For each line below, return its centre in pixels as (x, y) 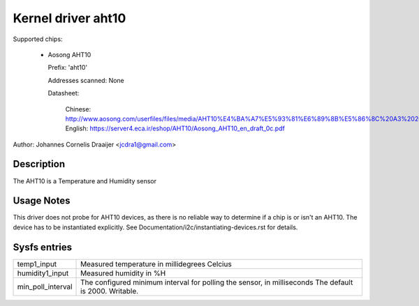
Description (39, 164)
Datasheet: (64, 93)
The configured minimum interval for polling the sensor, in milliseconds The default (217, 282)
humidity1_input (43, 273)
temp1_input (37, 263)
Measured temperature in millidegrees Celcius (156, 263)
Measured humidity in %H (123, 273)
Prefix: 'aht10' (67, 68)
